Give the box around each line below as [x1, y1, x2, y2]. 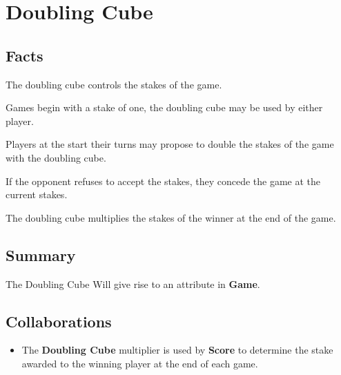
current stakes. [6, 187, 68, 202]
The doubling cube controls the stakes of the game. [6, 77, 222, 91]
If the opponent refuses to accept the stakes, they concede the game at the [6, 173, 321, 188]
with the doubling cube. [6, 150, 106, 164]
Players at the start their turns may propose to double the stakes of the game [6, 137, 334, 151]
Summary [6, 244, 76, 265]
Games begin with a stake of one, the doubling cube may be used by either [6, 100, 323, 115]
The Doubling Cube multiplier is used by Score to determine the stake [21, 343, 333, 357]
